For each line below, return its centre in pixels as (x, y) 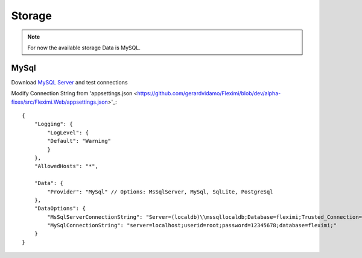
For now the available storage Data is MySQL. (84, 48)
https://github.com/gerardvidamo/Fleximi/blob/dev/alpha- (209, 93)
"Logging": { (53, 124)
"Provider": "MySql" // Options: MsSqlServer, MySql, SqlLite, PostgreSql (160, 192)
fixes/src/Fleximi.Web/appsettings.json (59, 102)
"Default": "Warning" (79, 141)
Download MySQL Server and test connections (69, 82)
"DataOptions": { (60, 209)
